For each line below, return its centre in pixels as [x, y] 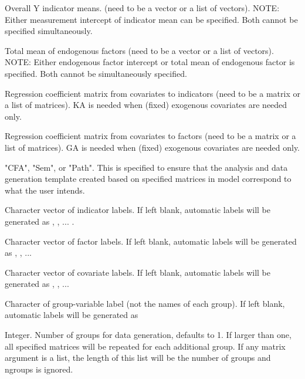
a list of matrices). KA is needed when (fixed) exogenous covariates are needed [146, 105]
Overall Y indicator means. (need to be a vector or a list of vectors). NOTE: [142, 8]
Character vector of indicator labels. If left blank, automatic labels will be [138, 210]
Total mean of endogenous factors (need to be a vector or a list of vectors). [139, 50]
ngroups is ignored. [39, 369]
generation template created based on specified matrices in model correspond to [148, 179]
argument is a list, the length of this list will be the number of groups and [138, 358]
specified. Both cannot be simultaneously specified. [96, 73]
